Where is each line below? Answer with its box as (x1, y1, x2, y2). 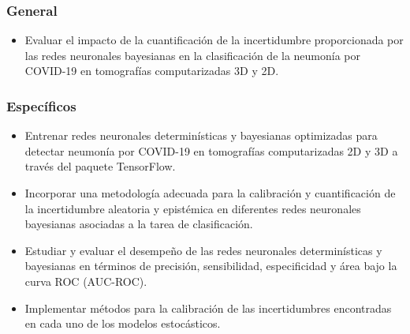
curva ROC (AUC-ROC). (24, 272, 147, 289)
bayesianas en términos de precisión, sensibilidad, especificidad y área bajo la (24, 257, 397, 274)
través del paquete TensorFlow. (24, 158, 176, 175)
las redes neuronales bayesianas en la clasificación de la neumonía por (24, 47, 361, 63)
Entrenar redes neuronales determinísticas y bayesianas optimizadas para (24, 127, 378, 144)
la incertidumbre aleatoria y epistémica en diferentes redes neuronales (24, 200, 361, 216)
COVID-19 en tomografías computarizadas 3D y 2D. (24, 62, 279, 79)
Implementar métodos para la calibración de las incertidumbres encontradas (24, 299, 392, 316)
